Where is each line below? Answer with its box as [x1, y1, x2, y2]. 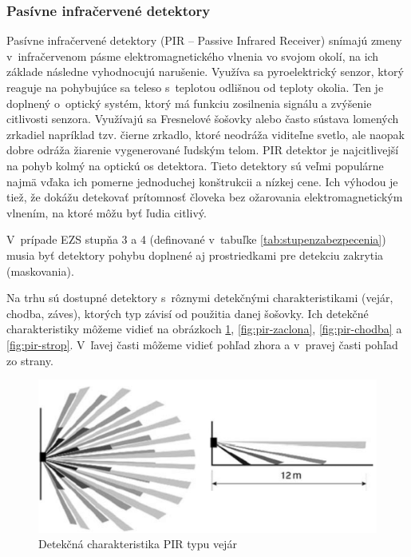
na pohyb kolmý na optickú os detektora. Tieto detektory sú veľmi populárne [6, 157, 384, 173]
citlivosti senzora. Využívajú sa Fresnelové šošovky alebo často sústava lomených [6, 110, 399, 127]
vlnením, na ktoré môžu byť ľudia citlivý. [6, 204, 207, 221]
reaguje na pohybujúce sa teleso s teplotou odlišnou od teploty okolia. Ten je [6, 79, 384, 95]
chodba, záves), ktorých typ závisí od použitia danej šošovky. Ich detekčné [6, 304, 369, 321]
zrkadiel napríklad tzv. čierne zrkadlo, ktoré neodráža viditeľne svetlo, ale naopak [6, 125, 405, 142]
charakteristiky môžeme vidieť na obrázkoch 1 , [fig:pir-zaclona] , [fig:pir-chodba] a [6, 320, 402, 337]
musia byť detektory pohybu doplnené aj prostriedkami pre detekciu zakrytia [6, 246, 384, 263]
